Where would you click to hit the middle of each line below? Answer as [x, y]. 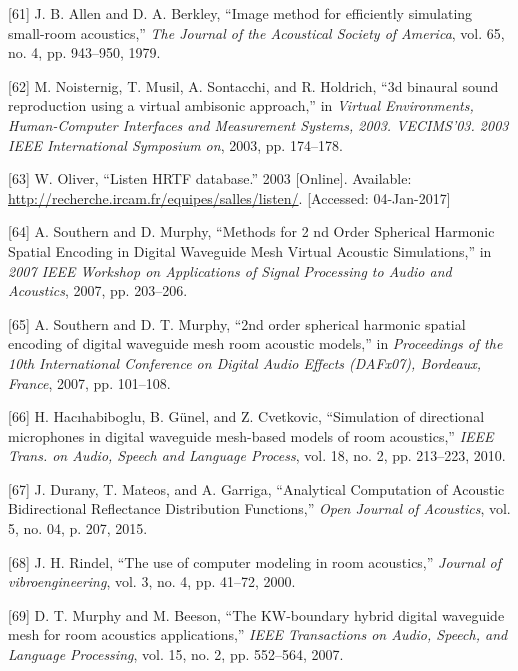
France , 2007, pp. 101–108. [89, 382]
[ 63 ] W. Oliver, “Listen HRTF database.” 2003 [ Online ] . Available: [210, 178]
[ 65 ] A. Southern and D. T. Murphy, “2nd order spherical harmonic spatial [237, 323]
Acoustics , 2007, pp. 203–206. [98, 290]
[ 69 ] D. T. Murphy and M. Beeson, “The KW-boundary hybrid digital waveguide [256, 614]
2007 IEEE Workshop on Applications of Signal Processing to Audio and [230, 270]
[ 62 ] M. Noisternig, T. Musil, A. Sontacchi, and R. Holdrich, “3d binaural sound [253, 85]
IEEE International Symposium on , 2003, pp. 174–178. [175, 144]
